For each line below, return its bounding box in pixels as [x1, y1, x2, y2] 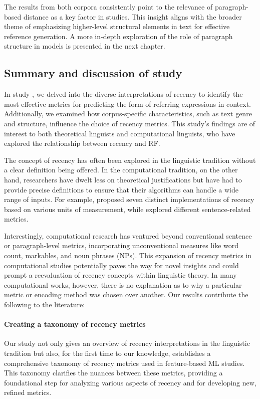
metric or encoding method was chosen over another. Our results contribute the [4, 289, 248, 300]
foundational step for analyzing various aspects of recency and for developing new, [4, 377, 256, 387]
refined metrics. [4, 387, 52, 397]
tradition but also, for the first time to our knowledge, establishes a [4, 348, 211, 358]
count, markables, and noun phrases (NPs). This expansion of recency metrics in [4, 250, 252, 261]
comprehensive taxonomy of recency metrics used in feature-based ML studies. [4, 357, 245, 368]
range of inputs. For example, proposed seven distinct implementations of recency [4, 194, 254, 205]
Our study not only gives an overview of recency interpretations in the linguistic [4, 338, 250, 348]
